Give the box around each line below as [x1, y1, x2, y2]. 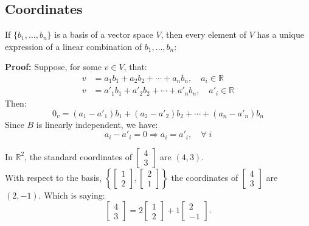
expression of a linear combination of [5, 40, 142, 52]
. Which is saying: [38, 188, 105, 201]
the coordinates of [171, 171, 238, 183]
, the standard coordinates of [24, 150, 132, 163]
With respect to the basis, [5, 171, 102, 183]
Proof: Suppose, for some [5, 60, 102, 73]
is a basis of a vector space [54, 28, 153, 41]
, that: [123, 60, 147, 73]
